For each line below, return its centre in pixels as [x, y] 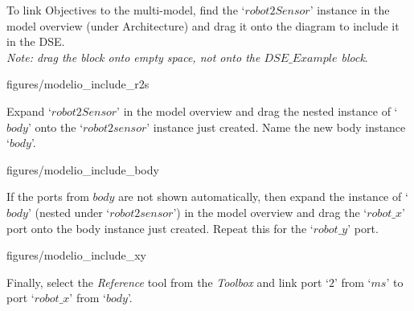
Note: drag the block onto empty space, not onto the [133, 57]
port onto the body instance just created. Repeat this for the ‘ [160, 228]
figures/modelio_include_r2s [78, 84]
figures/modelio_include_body [83, 169]
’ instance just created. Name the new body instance [276, 127]
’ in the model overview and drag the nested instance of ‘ [257, 110]
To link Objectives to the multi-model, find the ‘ [126, 10]
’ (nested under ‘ [69, 212]
